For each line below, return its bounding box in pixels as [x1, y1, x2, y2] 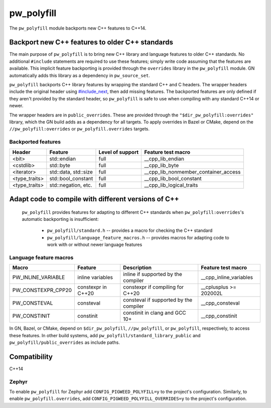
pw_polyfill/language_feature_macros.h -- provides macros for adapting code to [47, 234, 229, 240]
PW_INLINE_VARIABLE [12, 274, 65, 281]
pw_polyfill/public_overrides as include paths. [9, 339, 120, 345]
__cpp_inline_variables [201, 274, 253, 281]
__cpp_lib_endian [144, 155, 184, 162]
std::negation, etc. [49, 181, 92, 188]
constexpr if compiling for [123, 284, 184, 291]
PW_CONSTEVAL [12, 300, 53, 307]
